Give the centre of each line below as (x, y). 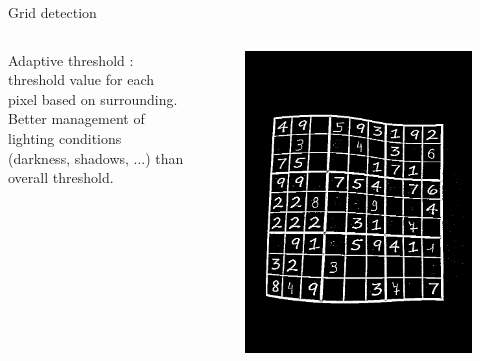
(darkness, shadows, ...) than (96, 157)
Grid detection (52, 12)
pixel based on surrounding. (93, 98)
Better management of (76, 118)
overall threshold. (61, 177)
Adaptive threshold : (71, 59)
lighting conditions (65, 137)
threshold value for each (81, 79)
